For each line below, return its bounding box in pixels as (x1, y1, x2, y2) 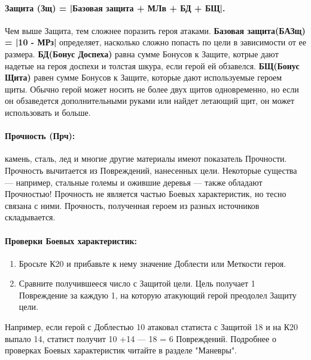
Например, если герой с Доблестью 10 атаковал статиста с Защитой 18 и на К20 (5, 321, 298, 333)
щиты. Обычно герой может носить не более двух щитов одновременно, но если (5, 82, 299, 95)
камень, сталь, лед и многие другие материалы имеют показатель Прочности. (5, 152, 287, 165)
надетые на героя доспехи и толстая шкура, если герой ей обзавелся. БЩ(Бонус (5, 59, 300, 72)
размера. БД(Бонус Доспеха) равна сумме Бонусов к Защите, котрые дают (5, 47, 279, 60)
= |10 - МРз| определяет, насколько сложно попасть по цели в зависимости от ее (5, 36, 306, 48)
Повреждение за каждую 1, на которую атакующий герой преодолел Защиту (19, 288, 297, 301)
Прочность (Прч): (5, 130, 75, 142)
